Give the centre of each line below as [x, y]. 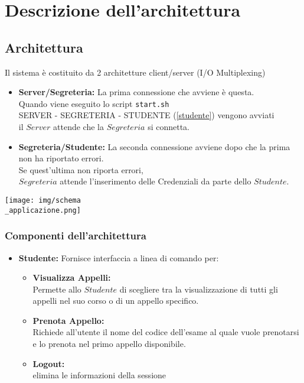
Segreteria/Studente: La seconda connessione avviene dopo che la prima [154, 146]
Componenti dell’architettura [76, 236]
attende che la [79, 127]
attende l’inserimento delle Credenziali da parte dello [156, 181]
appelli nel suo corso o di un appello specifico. [116, 301]
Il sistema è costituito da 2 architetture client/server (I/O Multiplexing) [135, 72]
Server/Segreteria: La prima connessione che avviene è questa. [136, 92]
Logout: [49, 363]
